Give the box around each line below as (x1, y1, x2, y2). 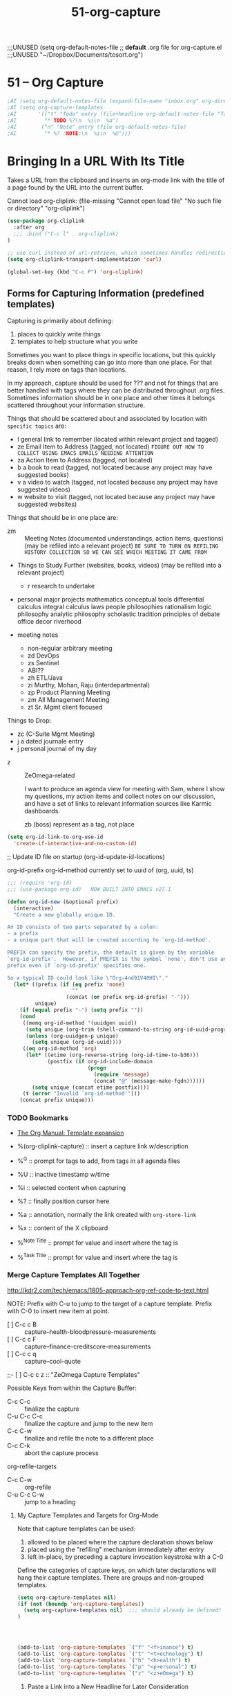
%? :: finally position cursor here (17, 1197, 110, 1205)
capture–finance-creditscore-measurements (24, 1342, 151, 1351)
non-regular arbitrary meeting (27, 644, 113, 653)
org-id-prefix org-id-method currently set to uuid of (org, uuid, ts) (7, 866, 195, 874)
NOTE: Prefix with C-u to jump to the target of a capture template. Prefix (7, 1299, 213, 1308)
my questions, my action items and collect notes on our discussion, (24, 792, 216, 800)
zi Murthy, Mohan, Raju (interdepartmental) (27, 681, 151, 689)
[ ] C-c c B (7, 1320, 37, 1328)
